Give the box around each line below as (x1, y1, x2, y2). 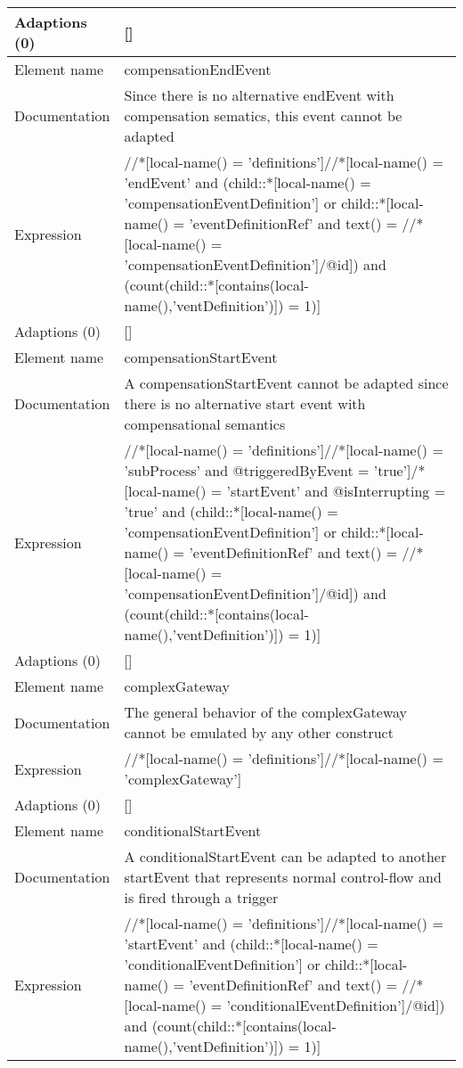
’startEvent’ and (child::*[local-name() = (124, 933, 378, 954)
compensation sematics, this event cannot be (124, 105, 402, 126)
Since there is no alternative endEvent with (124, 85, 394, 105)
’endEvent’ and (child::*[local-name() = (124, 172, 371, 193)
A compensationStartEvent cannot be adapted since (124, 373, 449, 393)
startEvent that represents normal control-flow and (124, 867, 442, 887)
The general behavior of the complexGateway (124, 702, 408, 722)
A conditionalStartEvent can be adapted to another (124, 846, 447, 867)
